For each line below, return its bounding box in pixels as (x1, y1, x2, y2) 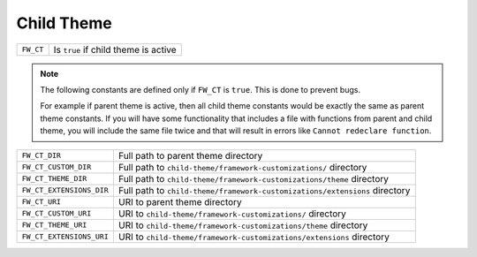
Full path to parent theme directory (117, 149, 263, 162)
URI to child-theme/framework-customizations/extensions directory (117, 231, 390, 243)
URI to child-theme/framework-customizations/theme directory (117, 219, 368, 231)
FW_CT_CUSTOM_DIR (21, 163, 92, 171)
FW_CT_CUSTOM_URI (21, 208, 92, 218)
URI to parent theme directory (117, 195, 242, 208)
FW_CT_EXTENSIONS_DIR (21, 185, 110, 194)
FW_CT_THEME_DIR (21, 174, 87, 183)
